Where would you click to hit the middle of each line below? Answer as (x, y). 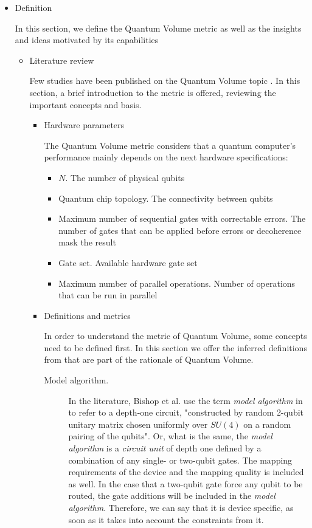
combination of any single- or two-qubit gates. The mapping (180, 460)
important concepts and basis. (85, 104)
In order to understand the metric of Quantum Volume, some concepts (175, 336)
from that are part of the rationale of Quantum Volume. (149, 359)
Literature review (62, 60)
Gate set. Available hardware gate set (128, 262)
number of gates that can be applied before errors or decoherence (180, 230)
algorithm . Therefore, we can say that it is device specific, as (181, 507)
